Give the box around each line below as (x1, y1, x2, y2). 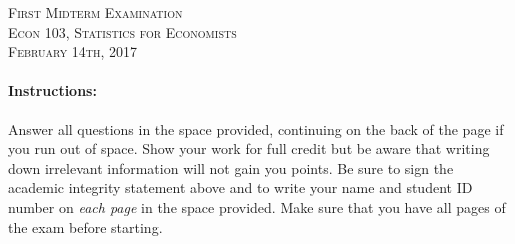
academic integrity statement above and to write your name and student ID (8, 177, 473, 198)
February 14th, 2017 (8, 41, 138, 62)
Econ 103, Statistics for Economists (8, 21, 237, 42)
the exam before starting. (8, 216, 163, 237)
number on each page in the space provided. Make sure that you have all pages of (8, 196, 506, 217)
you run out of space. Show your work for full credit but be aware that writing (8, 138, 490, 159)
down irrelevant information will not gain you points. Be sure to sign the (8, 157, 454, 178)
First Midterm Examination (8, 2, 183, 22)
